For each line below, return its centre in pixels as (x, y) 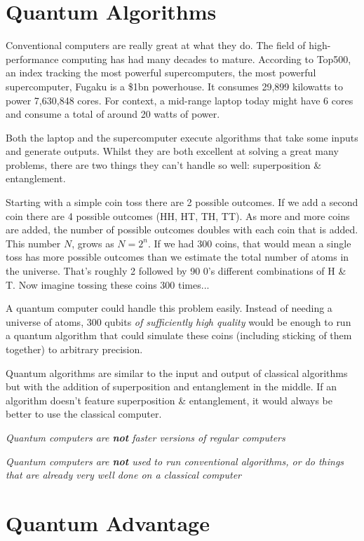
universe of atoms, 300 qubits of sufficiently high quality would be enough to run (178, 321)
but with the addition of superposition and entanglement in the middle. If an (171, 386)
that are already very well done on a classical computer (124, 475)
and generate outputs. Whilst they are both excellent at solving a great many (172, 151)
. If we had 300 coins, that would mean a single (249, 243)
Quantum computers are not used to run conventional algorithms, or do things (175, 461)
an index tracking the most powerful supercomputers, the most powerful (161, 73)
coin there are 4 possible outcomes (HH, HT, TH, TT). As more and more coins (178, 215)
